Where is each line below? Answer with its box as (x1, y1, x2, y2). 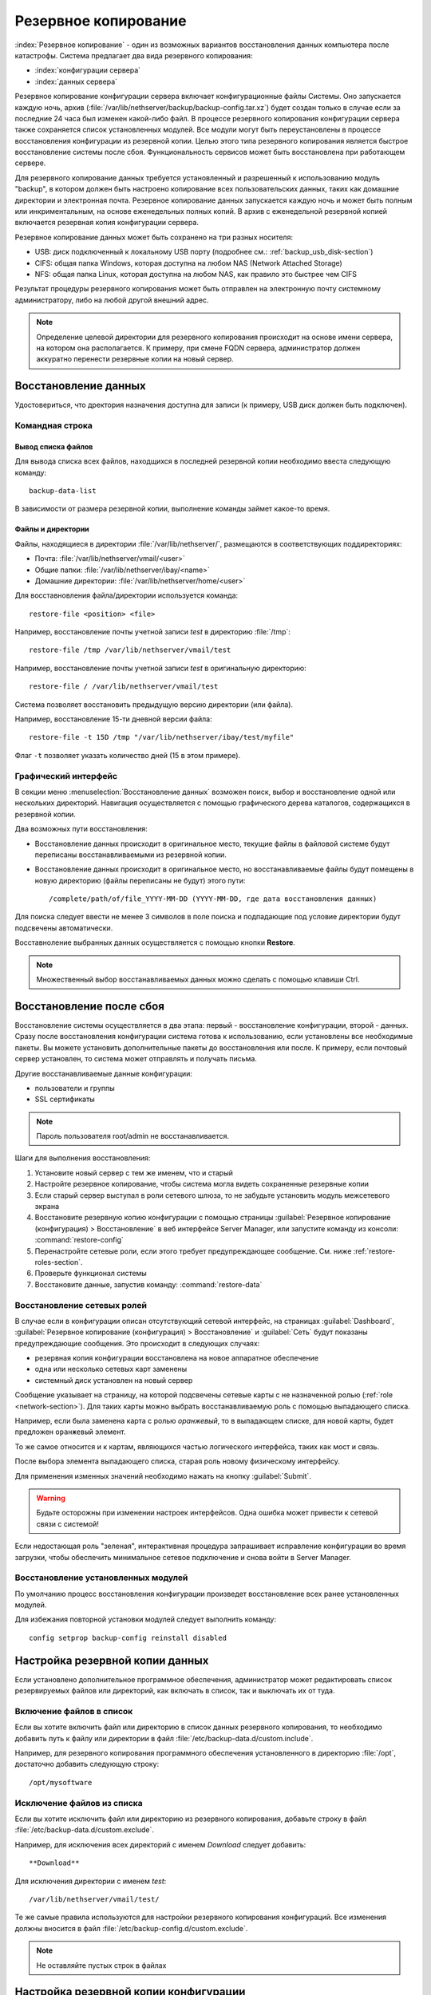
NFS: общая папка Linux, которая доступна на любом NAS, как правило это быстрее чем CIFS (34, 269, 358, 279)
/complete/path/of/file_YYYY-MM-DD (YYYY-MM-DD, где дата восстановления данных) (49, 895, 378, 903)
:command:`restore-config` (34, 1235, 124, 1245)
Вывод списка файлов (14, 441, 93, 451)
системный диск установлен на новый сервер (34, 1375, 193, 1385)
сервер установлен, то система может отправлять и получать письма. (14, 1054, 257, 1064)
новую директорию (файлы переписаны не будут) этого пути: (34, 875, 246, 885)
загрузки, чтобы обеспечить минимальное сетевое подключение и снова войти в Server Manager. (14, 1552, 351, 1562)
